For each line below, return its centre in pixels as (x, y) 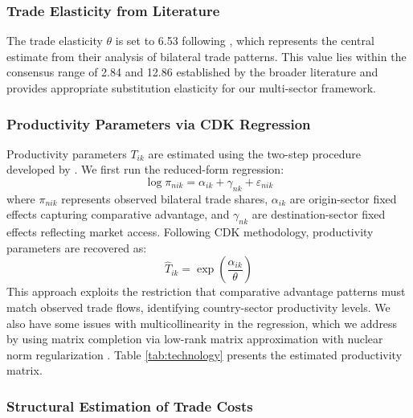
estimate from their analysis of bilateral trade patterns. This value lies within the (206, 56)
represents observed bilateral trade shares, (165, 198)
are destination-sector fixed (319, 214)
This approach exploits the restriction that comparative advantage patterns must (206, 291)
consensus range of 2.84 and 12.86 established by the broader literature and (192, 72)
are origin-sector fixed (343, 198)
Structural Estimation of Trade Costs (130, 406)
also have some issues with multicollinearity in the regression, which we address (202, 323)
